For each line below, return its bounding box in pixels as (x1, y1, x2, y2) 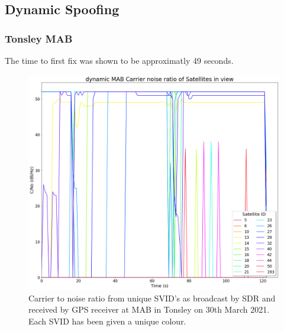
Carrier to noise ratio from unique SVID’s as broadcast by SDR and (28, 291, 276, 304)
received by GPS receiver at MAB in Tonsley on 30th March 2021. (28, 303, 270, 316)
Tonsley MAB (5, 31, 73, 46)
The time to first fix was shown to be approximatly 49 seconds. (5, 54, 234, 66)
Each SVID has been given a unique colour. (28, 314, 186, 327)
